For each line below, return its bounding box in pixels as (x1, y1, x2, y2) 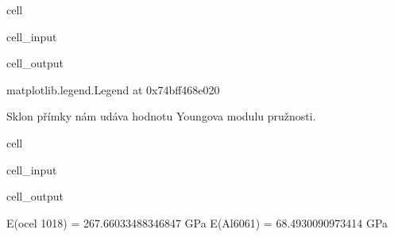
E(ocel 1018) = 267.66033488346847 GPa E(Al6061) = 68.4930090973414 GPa (6, 214, 388, 231)
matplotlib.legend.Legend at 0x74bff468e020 (6, 81, 220, 97)
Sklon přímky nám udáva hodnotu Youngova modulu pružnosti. (6, 108, 316, 124)
